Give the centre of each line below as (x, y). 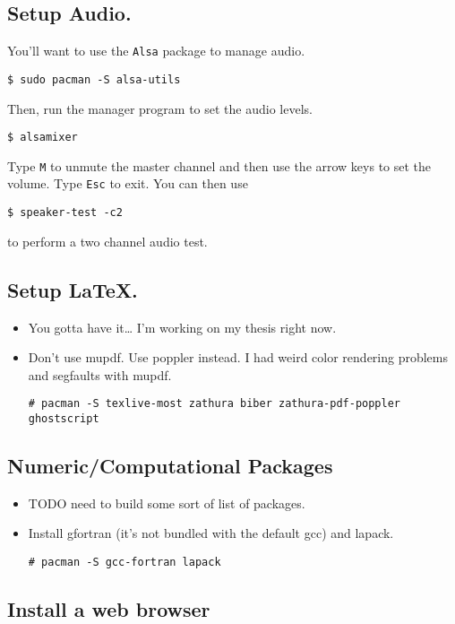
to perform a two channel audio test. (107, 241)
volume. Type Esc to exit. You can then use (128, 183)
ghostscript (64, 418)
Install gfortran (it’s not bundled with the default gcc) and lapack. (211, 533)
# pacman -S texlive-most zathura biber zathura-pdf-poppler (215, 404)
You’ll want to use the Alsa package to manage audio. (156, 51)
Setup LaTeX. (73, 289)
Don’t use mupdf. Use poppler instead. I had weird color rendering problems (238, 357)
